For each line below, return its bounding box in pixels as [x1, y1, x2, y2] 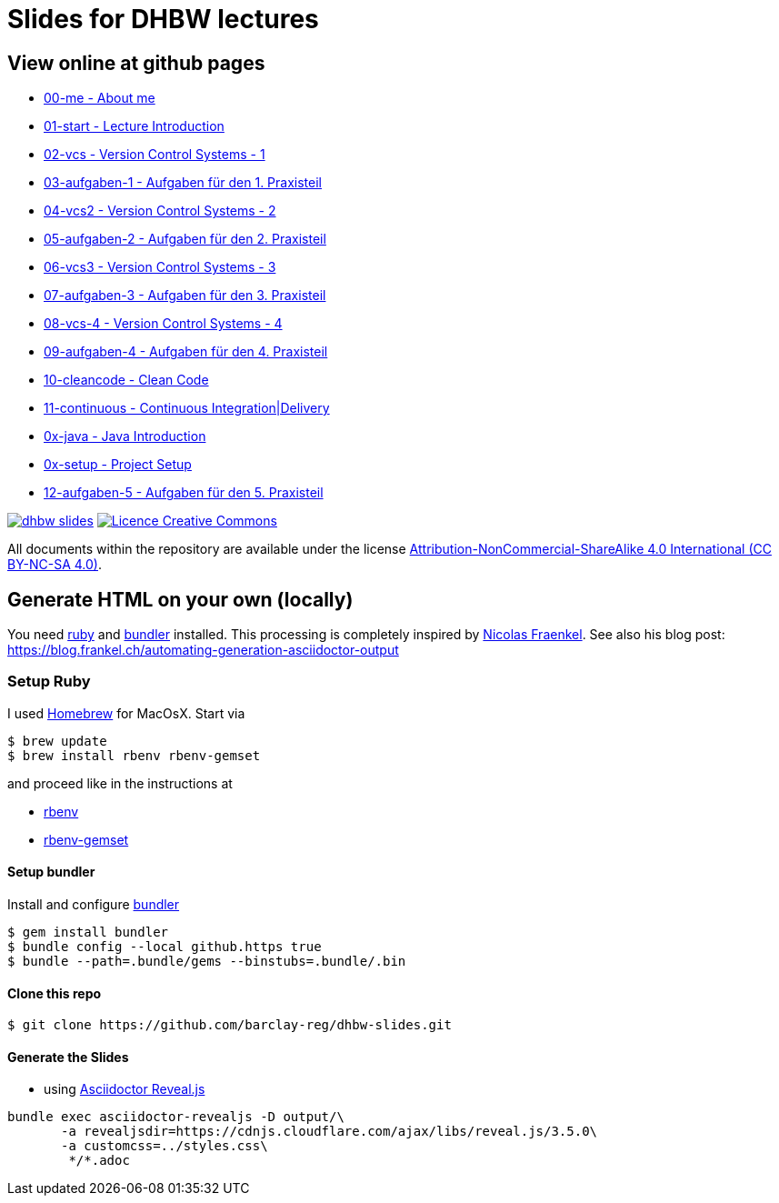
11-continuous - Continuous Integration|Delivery [44, 400, 330, 416]
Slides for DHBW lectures [7, 4, 319, 35]
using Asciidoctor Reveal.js [44, 1081, 205, 1098]
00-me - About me [44, 90, 155, 106]
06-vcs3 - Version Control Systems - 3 [44, 259, 276, 276]
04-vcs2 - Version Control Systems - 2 [44, 203, 276, 219]
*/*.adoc [68, 1153, 130, 1168]
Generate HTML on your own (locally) [7, 587, 354, 611]
